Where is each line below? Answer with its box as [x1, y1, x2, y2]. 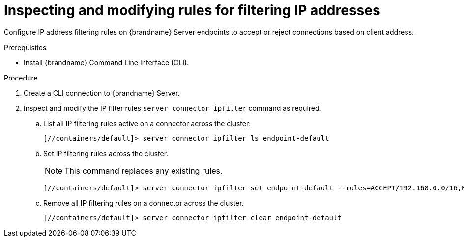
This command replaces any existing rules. [64, 165, 223, 176]
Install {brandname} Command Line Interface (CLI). [24, 58, 189, 67]
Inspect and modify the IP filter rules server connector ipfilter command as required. [24, 104, 321, 112]
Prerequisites [4, 43, 47, 52]
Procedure [4, 73, 38, 82]
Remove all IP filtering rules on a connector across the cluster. [43, 198, 244, 207]
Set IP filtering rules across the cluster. [43, 149, 169, 158]
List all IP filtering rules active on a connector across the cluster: [43, 119, 251, 128]
